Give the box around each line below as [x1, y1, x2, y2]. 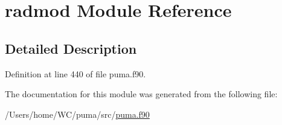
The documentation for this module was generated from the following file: [5, 88, 278, 100]
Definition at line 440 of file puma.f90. [5, 67, 146, 80]
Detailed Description [5, 39, 137, 57]
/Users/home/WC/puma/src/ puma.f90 [5, 107, 150, 120]
